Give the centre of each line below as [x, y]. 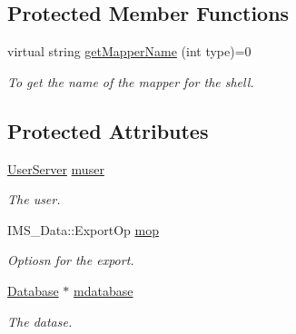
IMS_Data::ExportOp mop [83, 229]
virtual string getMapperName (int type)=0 [129, 51]
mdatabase [104, 290]
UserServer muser [56, 168]
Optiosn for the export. [71, 260]
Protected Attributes [108, 130]
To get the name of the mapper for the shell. [131, 81]
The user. [34, 199]
